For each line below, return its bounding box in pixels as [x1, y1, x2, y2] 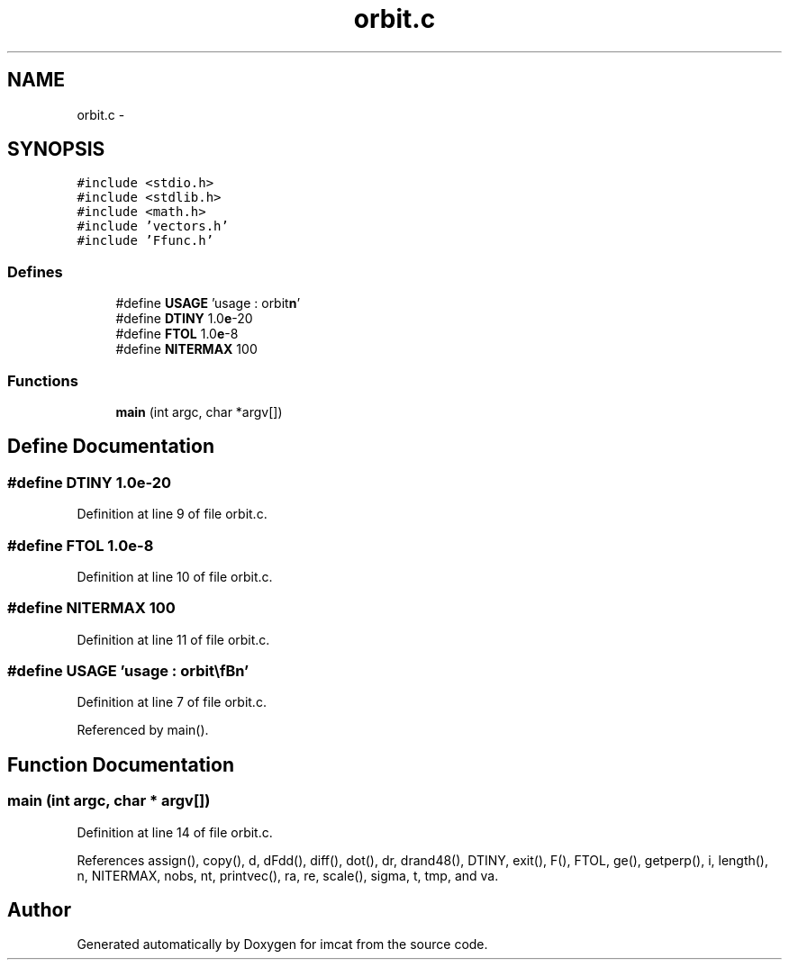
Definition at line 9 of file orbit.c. [77, 506, 268, 522]
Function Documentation [7, 753, 234, 776]
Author [7, 899, 71, 922]
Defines [7, 262, 63, 281]
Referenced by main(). [77, 722, 209, 738]
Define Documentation [7, 435, 214, 458]
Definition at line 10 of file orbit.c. [77, 568, 273, 584]
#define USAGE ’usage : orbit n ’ [115, 295, 301, 312]
